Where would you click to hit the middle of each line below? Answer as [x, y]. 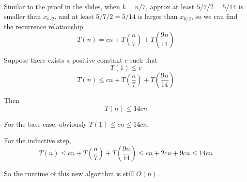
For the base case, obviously [46, 124]
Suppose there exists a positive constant [63, 59]
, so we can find [214, 16]
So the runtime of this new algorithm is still [69, 174]
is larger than [158, 16]
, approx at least [170, 7]
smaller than [23, 16]
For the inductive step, [38, 140]
